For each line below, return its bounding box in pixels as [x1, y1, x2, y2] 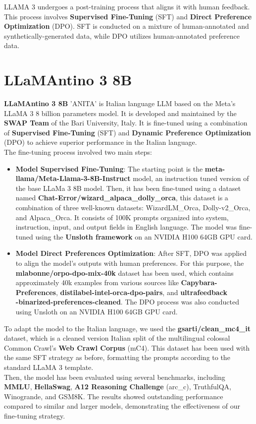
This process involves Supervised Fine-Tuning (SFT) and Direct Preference [4, 11, 252, 21]
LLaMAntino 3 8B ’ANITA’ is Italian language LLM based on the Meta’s [4, 98, 236, 109]
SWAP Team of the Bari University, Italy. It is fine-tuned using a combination [4, 118, 248, 128]
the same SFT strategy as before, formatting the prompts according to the [4, 352, 230, 363]
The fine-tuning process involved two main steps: [4, 147, 152, 157]
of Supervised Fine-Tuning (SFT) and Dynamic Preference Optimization [4, 127, 251, 137]
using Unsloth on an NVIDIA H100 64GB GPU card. [15, 306, 178, 316]
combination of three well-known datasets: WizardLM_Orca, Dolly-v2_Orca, [15, 202, 251, 213]
